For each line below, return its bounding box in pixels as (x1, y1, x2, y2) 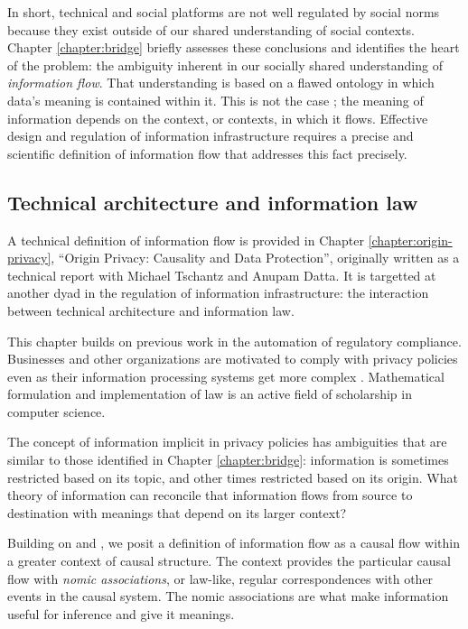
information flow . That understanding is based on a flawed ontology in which (7, 73, 435, 92)
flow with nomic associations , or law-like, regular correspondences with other (7, 569, 434, 587)
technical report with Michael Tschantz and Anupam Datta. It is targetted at (7, 265, 436, 284)
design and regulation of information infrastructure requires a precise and (7, 126, 414, 145)
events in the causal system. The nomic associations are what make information (7, 587, 449, 606)
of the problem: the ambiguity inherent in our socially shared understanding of (7, 55, 443, 74)
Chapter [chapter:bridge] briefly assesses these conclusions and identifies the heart (7, 38, 460, 57)
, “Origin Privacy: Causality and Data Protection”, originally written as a (51, 248, 460, 267)
